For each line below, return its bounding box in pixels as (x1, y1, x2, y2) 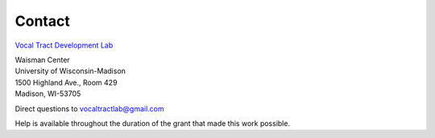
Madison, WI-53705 (14, 89, 81, 98)
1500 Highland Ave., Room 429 (14, 77, 118, 87)
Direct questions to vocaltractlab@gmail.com (14, 103, 164, 113)
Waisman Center (14, 55, 70, 65)
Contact (14, 12, 70, 30)
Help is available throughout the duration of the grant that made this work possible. (14, 118, 290, 128)
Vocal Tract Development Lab (14, 40, 114, 50)
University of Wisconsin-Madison (14, 66, 126, 76)
